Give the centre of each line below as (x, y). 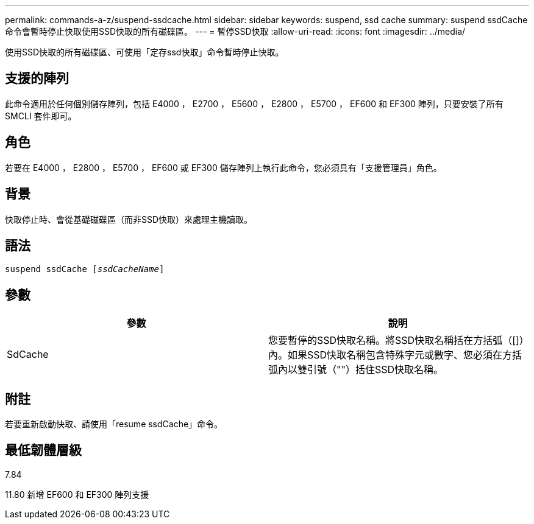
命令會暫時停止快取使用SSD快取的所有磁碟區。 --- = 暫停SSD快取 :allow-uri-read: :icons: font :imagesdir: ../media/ (235, 31)
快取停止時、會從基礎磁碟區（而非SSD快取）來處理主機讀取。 (129, 219)
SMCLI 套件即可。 (41, 116)
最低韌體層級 (43, 450)
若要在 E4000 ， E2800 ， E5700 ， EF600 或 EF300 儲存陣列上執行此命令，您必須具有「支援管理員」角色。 (223, 167)
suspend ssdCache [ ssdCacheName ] (85, 269)
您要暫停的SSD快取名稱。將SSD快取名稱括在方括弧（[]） (396, 341)
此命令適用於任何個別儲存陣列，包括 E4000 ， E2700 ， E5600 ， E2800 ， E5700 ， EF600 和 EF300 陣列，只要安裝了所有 (254, 103)
